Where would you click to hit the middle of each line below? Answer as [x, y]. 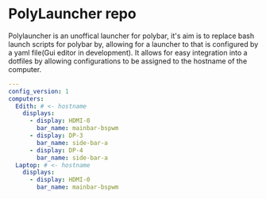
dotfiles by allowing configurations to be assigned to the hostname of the [128, 61]
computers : [26, 99]
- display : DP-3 [56, 136]
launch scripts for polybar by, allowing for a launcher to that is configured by [133, 44]
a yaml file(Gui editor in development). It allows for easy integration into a [128, 52]
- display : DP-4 [56, 150]
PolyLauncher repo [72, 14]
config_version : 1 [39, 91]
